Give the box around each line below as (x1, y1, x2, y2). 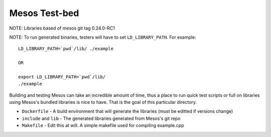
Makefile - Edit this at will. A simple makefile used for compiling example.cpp (22, 122, 184, 128)
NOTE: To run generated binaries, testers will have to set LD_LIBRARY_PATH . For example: (9, 34, 196, 40)
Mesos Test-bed (9, 8, 79, 19)
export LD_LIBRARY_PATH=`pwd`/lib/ (18, 74, 106, 80)
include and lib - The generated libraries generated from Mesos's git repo (22, 115, 181, 121)
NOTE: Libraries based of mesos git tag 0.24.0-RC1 (9, 25, 115, 31)
